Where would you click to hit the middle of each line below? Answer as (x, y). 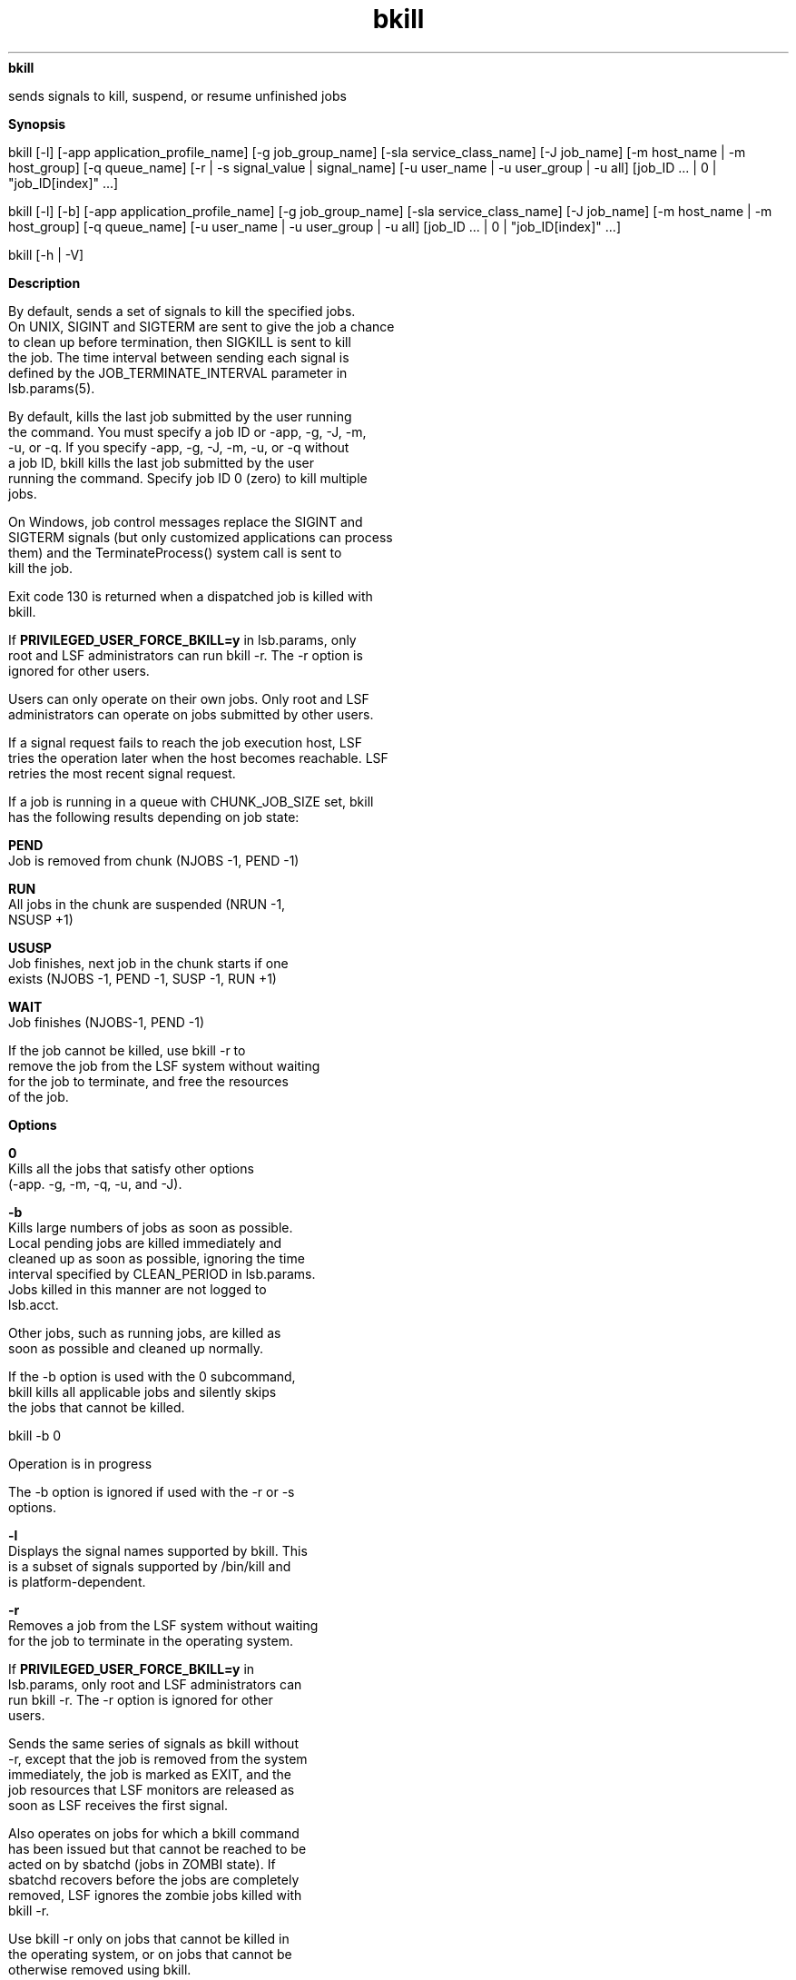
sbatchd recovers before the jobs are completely (154, 1879)
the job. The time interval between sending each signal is (179, 357)
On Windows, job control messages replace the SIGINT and (186, 521)
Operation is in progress (80, 1463)
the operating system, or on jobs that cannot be (150, 1954)
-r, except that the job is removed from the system (158, 1758)
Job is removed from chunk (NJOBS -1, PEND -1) (154, 860)
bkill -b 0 (35, 1435)
